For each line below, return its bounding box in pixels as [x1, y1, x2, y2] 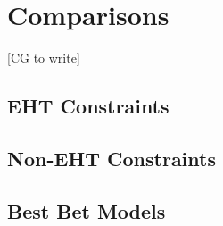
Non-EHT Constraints [7, 144, 216, 172]
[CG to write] [7, 48, 80, 67]
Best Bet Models [7, 197, 166, 224]
